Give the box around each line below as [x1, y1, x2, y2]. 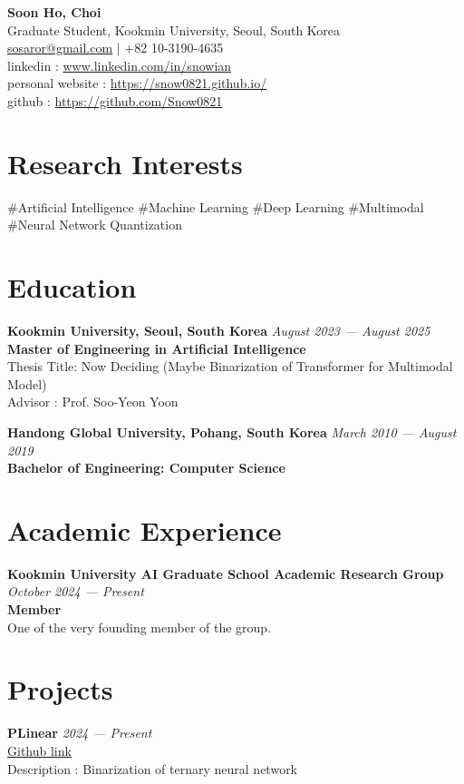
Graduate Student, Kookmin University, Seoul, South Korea [7, 20, 341, 39]
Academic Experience [7, 511, 282, 548]
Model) [7, 374, 47, 393]
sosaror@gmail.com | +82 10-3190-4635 [7, 38, 224, 57]
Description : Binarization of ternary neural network [7, 759, 298, 778]
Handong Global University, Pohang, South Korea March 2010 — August [7, 422, 457, 441]
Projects [7, 671, 113, 708]
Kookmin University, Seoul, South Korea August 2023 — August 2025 [7, 321, 430, 339]
